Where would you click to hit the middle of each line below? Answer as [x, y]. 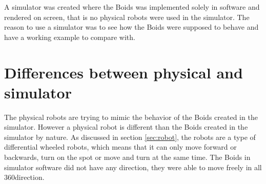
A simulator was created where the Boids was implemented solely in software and [132, 7]
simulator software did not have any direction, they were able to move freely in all [133, 167]
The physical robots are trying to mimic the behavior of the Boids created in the [131, 117]
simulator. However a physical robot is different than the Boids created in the [126, 127]
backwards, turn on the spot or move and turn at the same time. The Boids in [127, 157]
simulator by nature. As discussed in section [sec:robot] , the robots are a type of [130, 137]
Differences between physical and [124, 72]
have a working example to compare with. [70, 37]
